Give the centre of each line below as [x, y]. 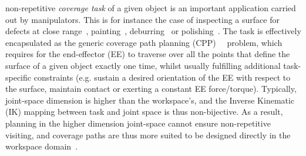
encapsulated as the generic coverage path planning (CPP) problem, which [144, 42]
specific [19, 77]
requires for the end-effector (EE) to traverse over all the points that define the [148, 54]
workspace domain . [42, 146]
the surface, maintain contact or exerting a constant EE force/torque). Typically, [151, 89]
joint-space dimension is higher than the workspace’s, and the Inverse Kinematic [150, 100]
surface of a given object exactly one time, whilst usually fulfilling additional [143, 65]
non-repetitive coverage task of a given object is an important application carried [151, 8]
